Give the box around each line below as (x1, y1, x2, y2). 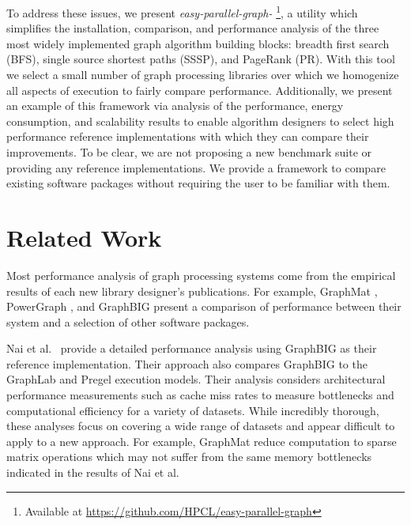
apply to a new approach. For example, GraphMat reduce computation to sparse (6, 432, 397, 449)
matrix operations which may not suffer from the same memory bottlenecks (6, 448, 372, 465)
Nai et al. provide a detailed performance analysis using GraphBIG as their (6, 340, 377, 357)
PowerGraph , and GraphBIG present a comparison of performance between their (6, 298, 402, 315)
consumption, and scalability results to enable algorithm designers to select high (6, 112, 394, 129)
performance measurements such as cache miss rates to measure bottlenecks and (6, 387, 394, 403)
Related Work (6, 221, 162, 253)
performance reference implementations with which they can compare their (6, 128, 369, 145)
